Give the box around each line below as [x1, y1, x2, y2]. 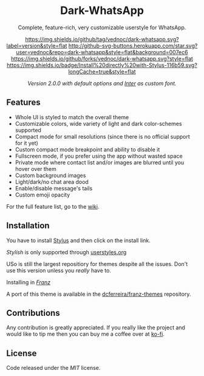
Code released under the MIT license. [6, 364, 101, 372]
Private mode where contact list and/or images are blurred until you [15, 159, 184, 166]
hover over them [15, 165, 56, 172]
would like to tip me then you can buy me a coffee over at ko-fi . [6, 330, 165, 338]
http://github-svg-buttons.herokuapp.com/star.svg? [68, 42, 198, 49]
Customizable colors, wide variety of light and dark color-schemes [15, 120, 182, 127]
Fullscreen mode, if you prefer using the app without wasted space [15, 152, 183, 159]
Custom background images [15, 172, 86, 179]
